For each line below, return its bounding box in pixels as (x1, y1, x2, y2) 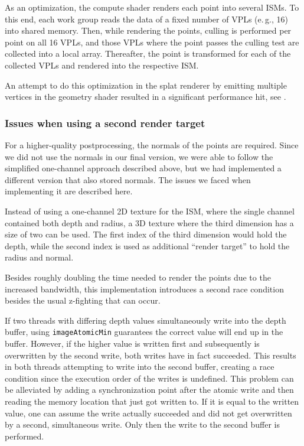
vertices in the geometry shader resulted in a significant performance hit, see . (5, 90, 286, 103)
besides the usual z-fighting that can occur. (5, 294, 161, 307)
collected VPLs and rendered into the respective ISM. (5, 58, 199, 71)
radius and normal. (5, 251, 74, 263)
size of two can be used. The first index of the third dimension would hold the (5, 228, 287, 240)
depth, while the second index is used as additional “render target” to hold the (5, 239, 290, 252)
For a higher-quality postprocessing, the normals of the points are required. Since (5, 138, 299, 151)
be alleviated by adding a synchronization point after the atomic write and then (5, 383, 294, 396)
